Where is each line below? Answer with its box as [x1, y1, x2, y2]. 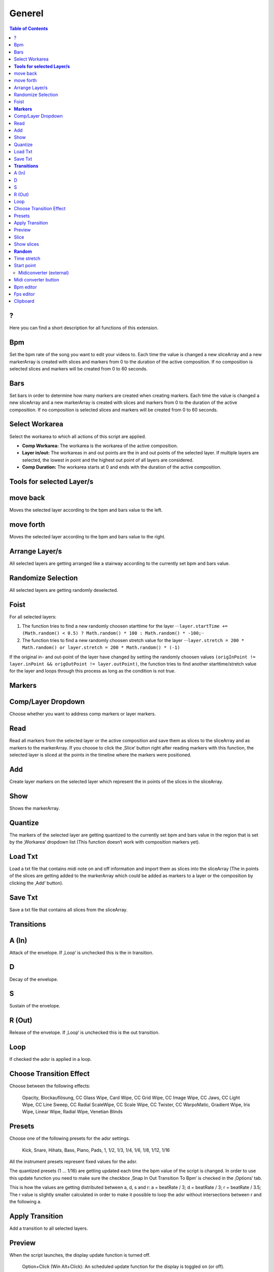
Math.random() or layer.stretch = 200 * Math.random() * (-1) [22, 645, 180, 651]
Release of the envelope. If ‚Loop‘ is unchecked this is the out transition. [9, 1029, 160, 1035]
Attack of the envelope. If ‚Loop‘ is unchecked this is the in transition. [9, 949, 154, 956]
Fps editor [14, 291, 35, 297]
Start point [14, 263, 36, 269]
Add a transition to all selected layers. [9, 1225, 88, 1231]
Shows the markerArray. [9, 805, 60, 811]
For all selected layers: [9, 614, 57, 620]
